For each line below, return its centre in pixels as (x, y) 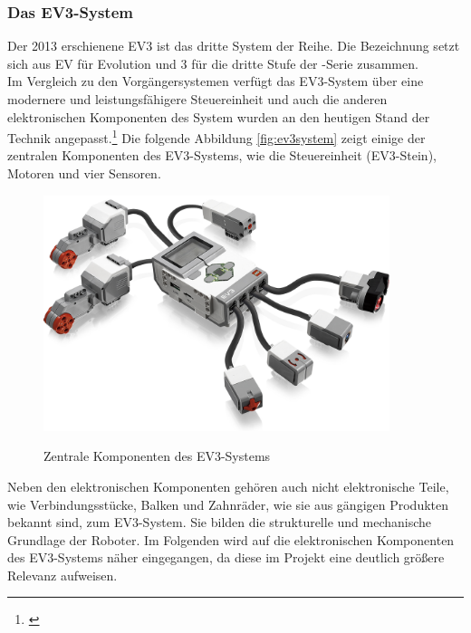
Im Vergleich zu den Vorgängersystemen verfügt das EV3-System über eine (216, 81)
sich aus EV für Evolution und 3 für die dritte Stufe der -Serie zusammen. (213, 63)
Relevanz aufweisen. (62, 575)
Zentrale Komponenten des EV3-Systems (157, 456)
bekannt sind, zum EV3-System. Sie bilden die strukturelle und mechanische (220, 522)
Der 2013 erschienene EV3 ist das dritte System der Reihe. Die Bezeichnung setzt (234, 46)
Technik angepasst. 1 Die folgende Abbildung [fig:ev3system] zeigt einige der (216, 136)
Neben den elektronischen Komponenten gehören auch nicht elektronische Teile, (228, 486)
